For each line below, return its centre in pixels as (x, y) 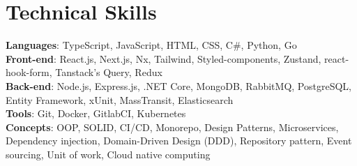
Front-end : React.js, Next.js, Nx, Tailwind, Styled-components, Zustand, (164, 58)
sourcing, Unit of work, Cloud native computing (108, 154)
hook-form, (29, 72)
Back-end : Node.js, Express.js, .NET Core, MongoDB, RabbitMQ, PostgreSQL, (178, 85)
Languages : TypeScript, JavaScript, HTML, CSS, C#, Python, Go (151, 45)
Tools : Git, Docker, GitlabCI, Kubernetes (96, 113)
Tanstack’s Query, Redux (109, 72)
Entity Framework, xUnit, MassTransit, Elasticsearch (120, 99)
